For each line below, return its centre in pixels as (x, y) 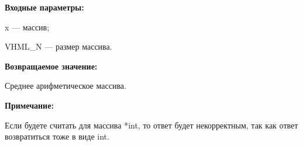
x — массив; (27, 27)
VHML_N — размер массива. (58, 46)
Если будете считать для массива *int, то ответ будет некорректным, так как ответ (151, 125)
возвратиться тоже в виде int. (57, 136)
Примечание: (29, 105)
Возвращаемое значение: (51, 66)
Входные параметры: (44, 7)
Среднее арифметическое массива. (66, 86)
